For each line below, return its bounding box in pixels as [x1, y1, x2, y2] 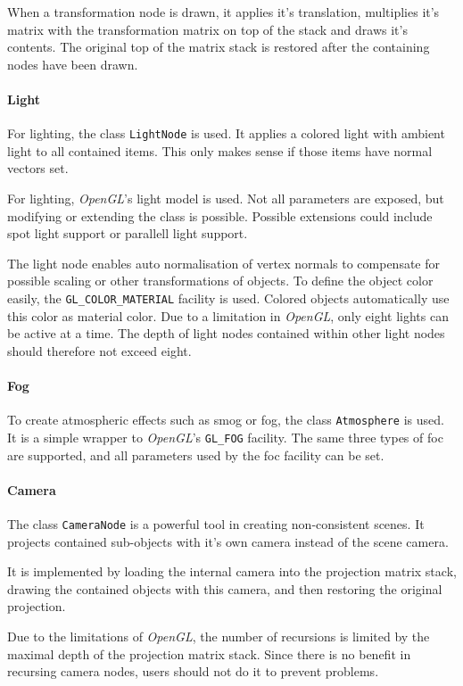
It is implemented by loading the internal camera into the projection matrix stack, [7, 562, 457, 581]
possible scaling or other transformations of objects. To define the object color [7, 271, 434, 290]
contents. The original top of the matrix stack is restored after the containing [7, 37, 430, 56]
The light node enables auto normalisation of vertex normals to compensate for [7, 253, 441, 272]
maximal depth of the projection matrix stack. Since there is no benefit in [7, 644, 411, 663]
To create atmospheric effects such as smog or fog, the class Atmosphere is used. [7, 410, 444, 429]
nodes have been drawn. [7, 54, 138, 73]
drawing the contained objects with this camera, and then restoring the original [7, 579, 442, 598]
